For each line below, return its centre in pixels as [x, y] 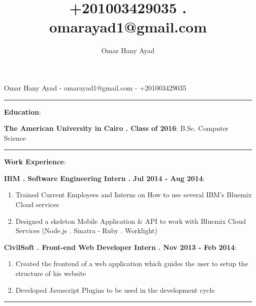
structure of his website [51, 273]
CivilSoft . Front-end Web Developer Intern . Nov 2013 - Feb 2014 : [120, 247]
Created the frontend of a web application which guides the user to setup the [132, 263]
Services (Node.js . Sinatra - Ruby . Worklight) [86, 230]
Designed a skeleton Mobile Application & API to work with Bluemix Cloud [131, 221]
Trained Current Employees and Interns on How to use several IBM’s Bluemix [134, 195]
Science [15, 138]
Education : [23, 111]
